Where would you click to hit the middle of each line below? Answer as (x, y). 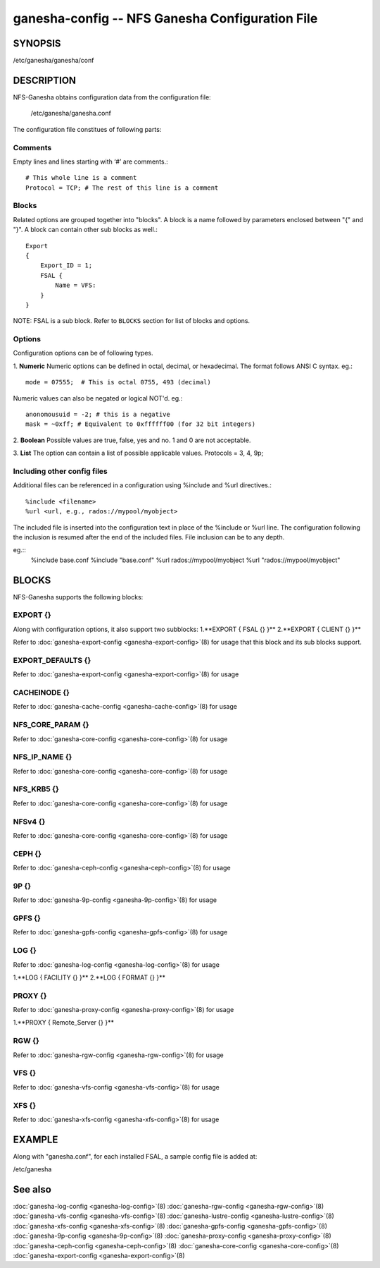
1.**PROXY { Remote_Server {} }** (63, 1023)
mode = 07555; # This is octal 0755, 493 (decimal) (118, 382)
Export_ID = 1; (66, 266)
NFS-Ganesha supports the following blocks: (78, 597)
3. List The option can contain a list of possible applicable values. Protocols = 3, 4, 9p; (138, 453)
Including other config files (61, 471)
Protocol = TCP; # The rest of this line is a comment (122, 188)
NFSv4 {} (29, 822)
